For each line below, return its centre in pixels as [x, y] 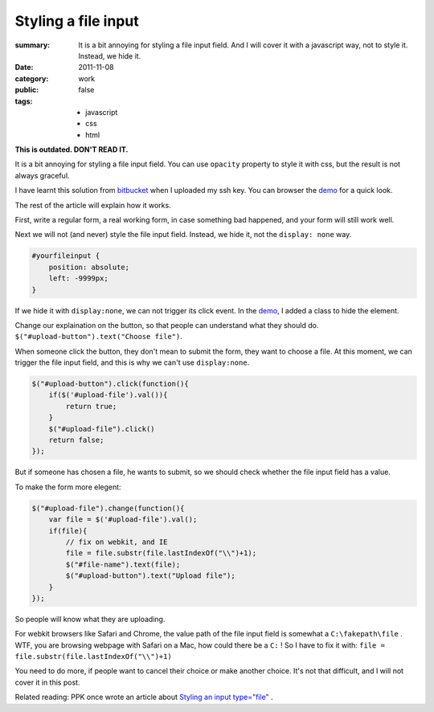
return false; [76, 440]
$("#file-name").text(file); [123, 564]
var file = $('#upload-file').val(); [123, 520]
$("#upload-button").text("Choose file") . [98, 337]
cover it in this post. [47, 682]
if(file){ [68, 531]
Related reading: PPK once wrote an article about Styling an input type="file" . [144, 697]
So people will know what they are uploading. [90, 619]
